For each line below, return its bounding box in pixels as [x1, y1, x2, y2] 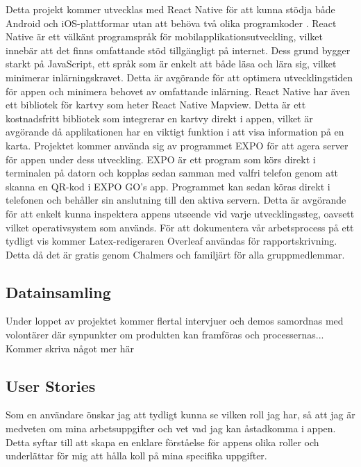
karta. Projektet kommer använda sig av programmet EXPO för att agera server [6, 138, 349, 152]
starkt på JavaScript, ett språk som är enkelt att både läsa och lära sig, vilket [6, 56, 337, 71]
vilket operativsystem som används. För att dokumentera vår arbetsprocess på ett [6, 220, 354, 234]
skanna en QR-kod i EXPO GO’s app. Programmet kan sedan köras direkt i [6, 179, 330, 193]
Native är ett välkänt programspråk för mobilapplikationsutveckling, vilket [6, 29, 323, 44]
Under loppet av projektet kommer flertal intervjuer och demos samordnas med [6, 313, 344, 328]
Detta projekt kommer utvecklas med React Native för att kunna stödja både [6, 2, 335, 16]
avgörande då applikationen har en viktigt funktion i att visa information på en [6, 124, 344, 139]
